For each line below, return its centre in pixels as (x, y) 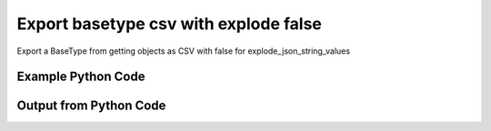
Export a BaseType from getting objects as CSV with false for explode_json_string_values (183, 51)
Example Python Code (81, 77)
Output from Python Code (91, 106)
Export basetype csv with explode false (170, 24)
